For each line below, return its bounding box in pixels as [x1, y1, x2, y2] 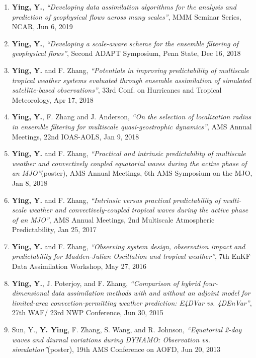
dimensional [12, 288, 49, 298]
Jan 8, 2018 [12, 177, 47, 188]
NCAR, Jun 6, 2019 [12, 21, 73, 32]
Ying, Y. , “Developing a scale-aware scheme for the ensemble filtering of [12, 38, 238, 48]
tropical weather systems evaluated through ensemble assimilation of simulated [12, 75, 251, 85]
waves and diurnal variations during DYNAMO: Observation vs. [12, 334, 210, 344]
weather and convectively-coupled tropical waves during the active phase [29, 204, 248, 215]
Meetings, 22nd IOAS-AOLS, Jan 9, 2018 [12, 131, 139, 141]
